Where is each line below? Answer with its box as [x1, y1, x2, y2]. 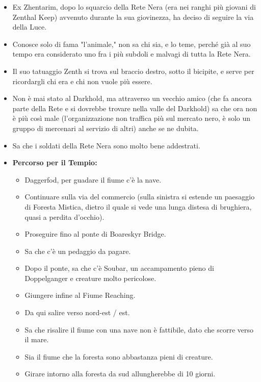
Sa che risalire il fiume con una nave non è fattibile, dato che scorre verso [24, 324, 253, 335]
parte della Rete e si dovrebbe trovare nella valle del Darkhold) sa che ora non [12, 103, 257, 113]
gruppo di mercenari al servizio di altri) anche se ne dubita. [12, 122, 199, 133]
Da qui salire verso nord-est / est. [24, 307, 130, 318]
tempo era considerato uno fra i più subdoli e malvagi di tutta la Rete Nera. [12, 48, 251, 59]
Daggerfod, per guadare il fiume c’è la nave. [24, 174, 162, 185]
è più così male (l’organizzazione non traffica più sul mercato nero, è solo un [12, 113, 251, 123]
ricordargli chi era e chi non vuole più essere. [12, 75, 152, 86]
